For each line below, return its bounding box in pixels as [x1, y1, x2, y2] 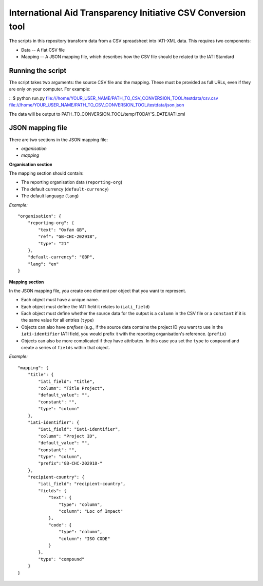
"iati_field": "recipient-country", [38, 481, 126, 487]
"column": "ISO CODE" [58, 536, 111, 542]
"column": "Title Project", [38, 386, 105, 391]
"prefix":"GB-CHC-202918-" [38, 460, 103, 466]
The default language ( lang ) [21, 193, 79, 199]
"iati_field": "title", [38, 378, 95, 384]
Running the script [9, 66, 67, 75]
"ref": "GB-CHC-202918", [38, 234, 97, 239]
